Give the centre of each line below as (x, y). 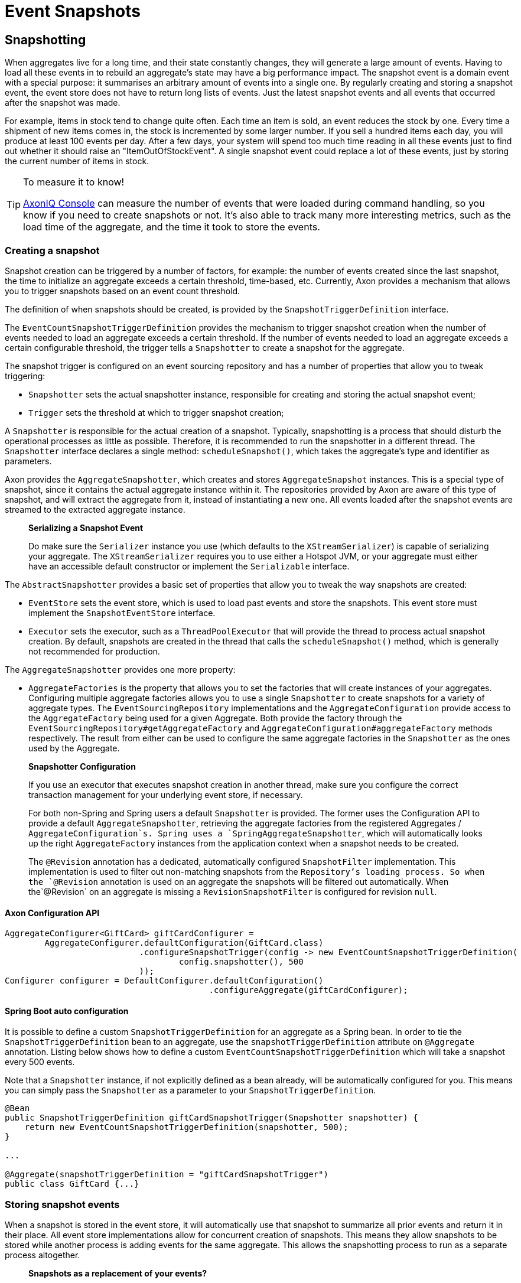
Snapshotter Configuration (82, 766)
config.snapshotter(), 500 (241, 962)
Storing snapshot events (62, 1204)
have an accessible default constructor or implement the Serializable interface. (189, 566)
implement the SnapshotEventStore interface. (122, 613)
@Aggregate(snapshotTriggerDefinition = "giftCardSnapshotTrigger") (167, 1175)
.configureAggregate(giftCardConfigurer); (308, 990)
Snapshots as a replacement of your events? (118, 1274)
